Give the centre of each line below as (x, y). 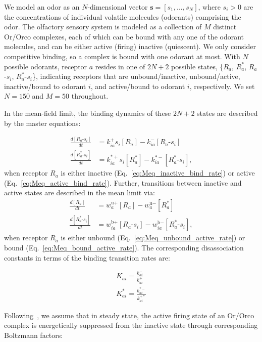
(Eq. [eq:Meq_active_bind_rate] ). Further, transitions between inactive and (123, 182)
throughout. (90, 96)
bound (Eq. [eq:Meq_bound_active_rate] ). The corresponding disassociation (124, 247)
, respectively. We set (222, 86)
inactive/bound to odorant (45, 86)
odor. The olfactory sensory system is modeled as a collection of (103, 27)
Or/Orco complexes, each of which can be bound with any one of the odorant (124, 36)
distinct (225, 27)
